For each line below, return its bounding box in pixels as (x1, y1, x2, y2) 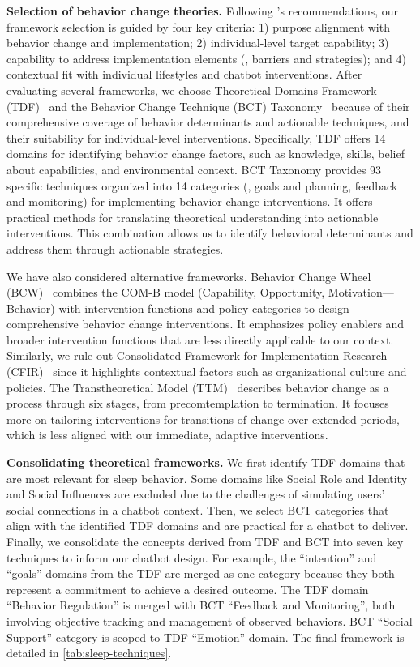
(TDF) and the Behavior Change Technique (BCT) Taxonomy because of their (6, 97, 410, 114)
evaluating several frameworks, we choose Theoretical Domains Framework (6, 81, 377, 98)
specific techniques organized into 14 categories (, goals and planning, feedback (6, 177, 398, 194)
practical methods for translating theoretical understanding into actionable (6, 208, 379, 225)
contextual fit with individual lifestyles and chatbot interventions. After (6, 66, 362, 83)
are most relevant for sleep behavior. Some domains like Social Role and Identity (6, 469, 408, 486)
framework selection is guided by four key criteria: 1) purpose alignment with (6, 18, 390, 35)
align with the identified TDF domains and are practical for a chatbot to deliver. (6, 517, 409, 534)
